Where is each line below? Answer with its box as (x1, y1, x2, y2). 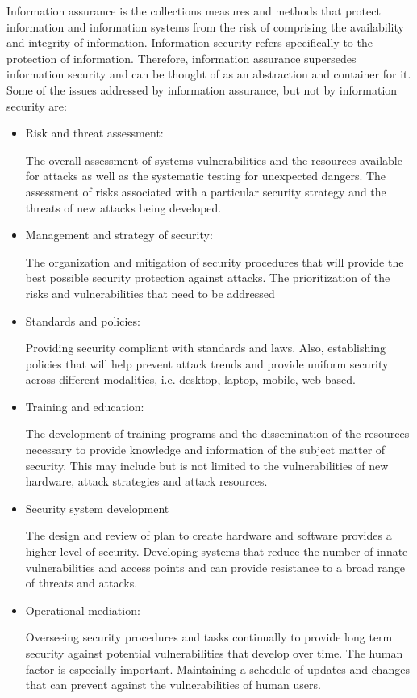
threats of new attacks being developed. (25, 199, 222, 216)
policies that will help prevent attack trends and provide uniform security (25, 355, 389, 372)
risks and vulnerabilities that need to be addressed (25, 284, 275, 301)
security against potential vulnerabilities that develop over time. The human (25, 645, 403, 661)
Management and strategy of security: (25, 226, 213, 243)
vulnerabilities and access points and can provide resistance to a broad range (25, 558, 405, 575)
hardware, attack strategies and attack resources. (25, 473, 268, 490)
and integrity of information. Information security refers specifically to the (6, 34, 373, 51)
